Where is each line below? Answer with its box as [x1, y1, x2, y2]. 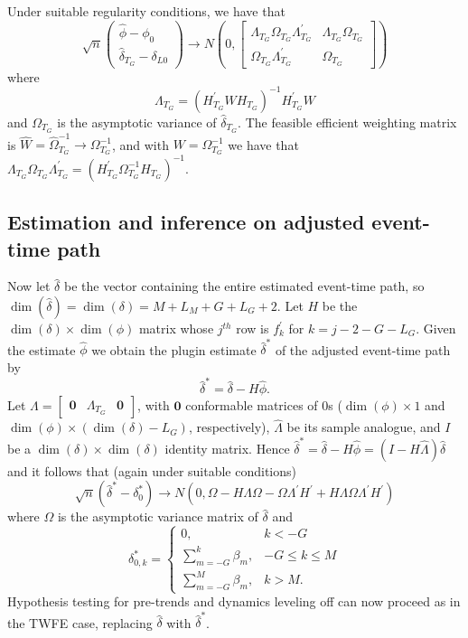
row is [236, 319, 269, 338]
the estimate [7, 340, 76, 359]
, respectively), [188, 418, 270, 436]
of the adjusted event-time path [275, 340, 451, 359]
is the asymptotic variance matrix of [57, 507, 258, 526]
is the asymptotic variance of [57, 112, 217, 131]
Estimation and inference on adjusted [7, 208, 365, 236]
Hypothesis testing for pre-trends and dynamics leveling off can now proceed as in [7, 592, 461, 611]
